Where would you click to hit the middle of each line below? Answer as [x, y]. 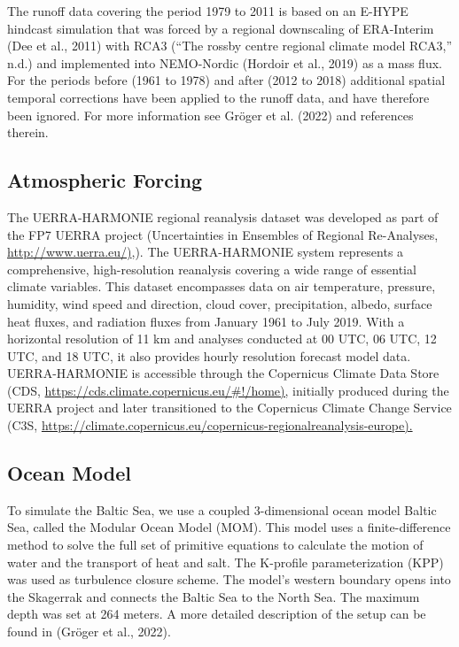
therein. [28, 132]
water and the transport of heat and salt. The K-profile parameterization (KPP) [226, 562]
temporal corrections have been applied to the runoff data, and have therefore [218, 97]
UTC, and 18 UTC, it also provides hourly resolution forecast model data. [209, 355]
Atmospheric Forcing [105, 180]
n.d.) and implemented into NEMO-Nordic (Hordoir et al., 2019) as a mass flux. [225, 62]
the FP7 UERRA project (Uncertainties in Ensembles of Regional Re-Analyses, [223, 234]
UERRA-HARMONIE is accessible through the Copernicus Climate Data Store [223, 373]
